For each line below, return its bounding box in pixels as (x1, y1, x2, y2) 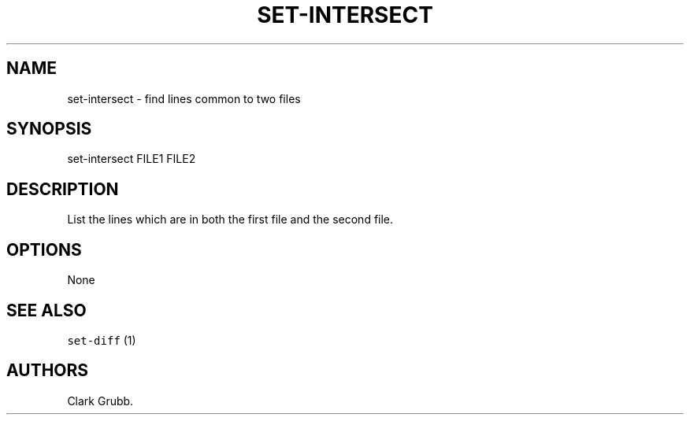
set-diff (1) (67, 333, 136, 347)
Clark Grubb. (67, 393, 134, 408)
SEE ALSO (6, 300, 87, 320)
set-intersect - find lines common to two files (67, 91, 301, 105)
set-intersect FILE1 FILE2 (67, 152, 196, 166)
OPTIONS (6, 239, 82, 260)
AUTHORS (6, 360, 89, 381)
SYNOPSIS (6, 119, 92, 139)
